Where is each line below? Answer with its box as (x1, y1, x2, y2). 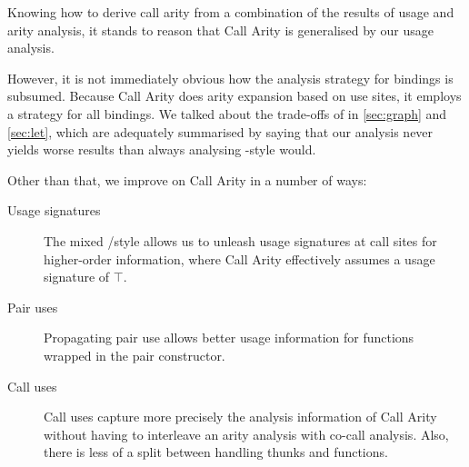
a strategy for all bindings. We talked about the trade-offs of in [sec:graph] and (7, 104, 447, 123)
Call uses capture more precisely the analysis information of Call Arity (44, 407, 437, 426)
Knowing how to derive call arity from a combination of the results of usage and (7, 3, 454, 21)
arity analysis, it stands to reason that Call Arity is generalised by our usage (7, 20, 434, 39)
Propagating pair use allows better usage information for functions (44, 328, 414, 347)
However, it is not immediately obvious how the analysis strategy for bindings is (7, 68, 454, 87)
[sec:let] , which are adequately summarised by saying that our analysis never (7, 122, 434, 141)
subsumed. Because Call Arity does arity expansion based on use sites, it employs (7, 86, 462, 105)
